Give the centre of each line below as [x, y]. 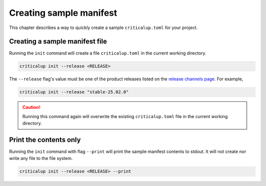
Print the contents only [45, 139]
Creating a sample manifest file [58, 42]
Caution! [32, 107]
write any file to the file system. [41, 158]
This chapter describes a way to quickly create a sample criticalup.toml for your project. [103, 28]
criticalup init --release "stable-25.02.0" [74, 92]
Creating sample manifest [63, 13]
